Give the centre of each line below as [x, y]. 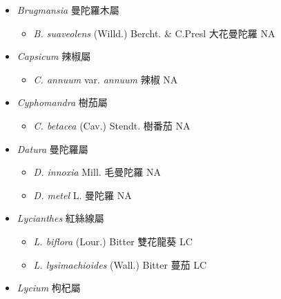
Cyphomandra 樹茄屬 [62, 102]
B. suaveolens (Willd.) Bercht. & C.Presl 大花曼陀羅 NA [154, 33]
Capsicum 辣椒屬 [54, 56]
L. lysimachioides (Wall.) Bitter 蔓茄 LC [120, 264]
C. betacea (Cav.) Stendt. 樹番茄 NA [112, 125]
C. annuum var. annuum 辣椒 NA [106, 79]
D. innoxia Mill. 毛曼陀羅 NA [97, 172]
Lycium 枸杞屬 [49, 288]
